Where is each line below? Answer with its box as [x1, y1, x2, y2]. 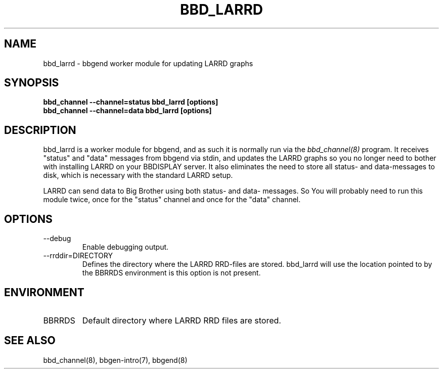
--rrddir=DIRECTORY [43, 251, 113, 260]
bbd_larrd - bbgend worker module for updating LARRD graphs [43, 59, 253, 68]
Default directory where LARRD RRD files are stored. [82, 315, 281, 325]
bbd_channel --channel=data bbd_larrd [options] [43, 106, 212, 115]
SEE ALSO [4, 334, 56, 347]
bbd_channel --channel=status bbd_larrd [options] [43, 98, 218, 107]
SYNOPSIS [4, 76, 59, 89]
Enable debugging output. [82, 243, 169, 252]
